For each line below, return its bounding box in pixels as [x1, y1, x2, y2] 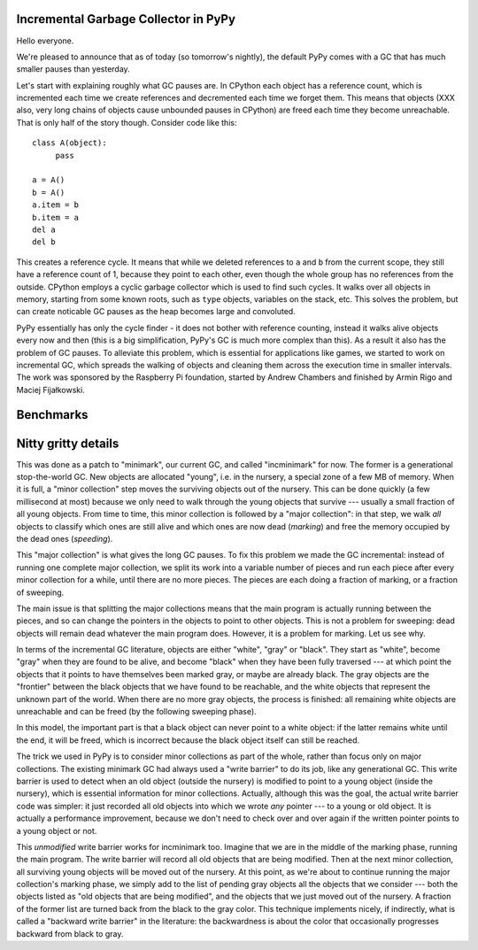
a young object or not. [16, 825, 97, 836]
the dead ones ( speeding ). [16, 533, 113, 544]
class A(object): [32, 138, 107, 148]
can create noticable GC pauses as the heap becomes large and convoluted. [16, 306, 296, 317]
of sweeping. [16, 587, 65, 598]
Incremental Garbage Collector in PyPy [16, 12, 236, 27]
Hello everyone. [16, 35, 74, 46]
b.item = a [32, 212, 80, 222]
